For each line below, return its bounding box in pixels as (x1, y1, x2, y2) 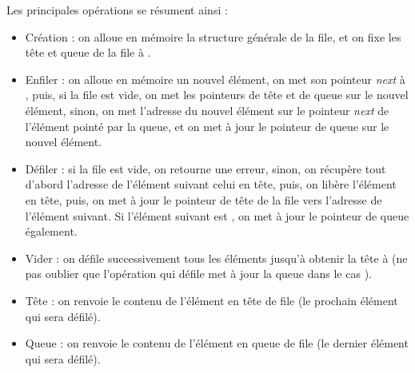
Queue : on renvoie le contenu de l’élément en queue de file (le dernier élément (25, 335, 409, 351)
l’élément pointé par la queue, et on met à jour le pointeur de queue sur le (25, 117, 389, 134)
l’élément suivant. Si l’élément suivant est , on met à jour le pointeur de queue (25, 207, 409, 224)
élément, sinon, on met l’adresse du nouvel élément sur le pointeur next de (25, 101, 389, 118)
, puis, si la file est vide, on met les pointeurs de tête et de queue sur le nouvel (25, 86, 409, 103)
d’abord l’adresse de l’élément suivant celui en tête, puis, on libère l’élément (25, 176, 397, 192)
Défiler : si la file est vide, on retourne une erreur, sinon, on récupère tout (25, 160, 386, 177)
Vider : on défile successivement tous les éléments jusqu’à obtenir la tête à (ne (25, 249, 408, 266)
